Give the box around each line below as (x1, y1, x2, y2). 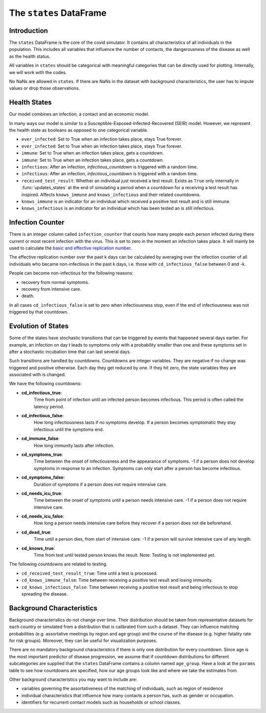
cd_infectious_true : (21, 390, 63, 396)
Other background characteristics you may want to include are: (9, 676, 137, 682)
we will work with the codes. (9, 69, 67, 75)
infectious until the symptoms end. (33, 426, 104, 432)
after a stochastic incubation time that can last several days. (9, 349, 131, 355)
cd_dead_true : (21, 529, 52, 535)
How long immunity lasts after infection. (33, 442, 115, 448)
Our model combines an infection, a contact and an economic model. (9, 111, 150, 117)
